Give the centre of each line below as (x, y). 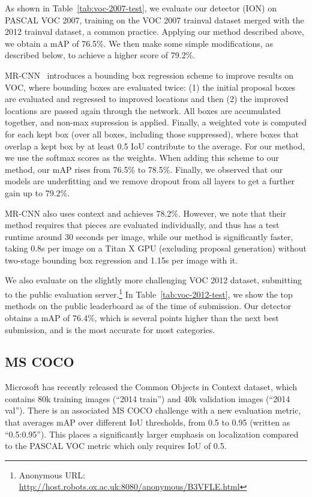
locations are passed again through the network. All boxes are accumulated (143, 110)
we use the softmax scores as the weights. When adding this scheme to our (142, 158)
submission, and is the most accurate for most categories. (110, 329)
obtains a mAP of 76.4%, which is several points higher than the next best (142, 317)
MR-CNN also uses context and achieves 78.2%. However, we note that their (145, 213)
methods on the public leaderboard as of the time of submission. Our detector (148, 306)
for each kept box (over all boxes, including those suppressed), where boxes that (152, 134)
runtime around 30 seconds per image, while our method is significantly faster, (149, 236)
